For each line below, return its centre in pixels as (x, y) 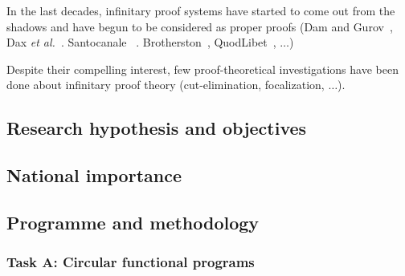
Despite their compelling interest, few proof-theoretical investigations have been (202, 69)
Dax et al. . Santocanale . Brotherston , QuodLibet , (141, 42)
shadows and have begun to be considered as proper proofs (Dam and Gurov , (200, 26)
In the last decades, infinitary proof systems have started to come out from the (201, 10)
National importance (94, 175)
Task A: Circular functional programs (131, 262)
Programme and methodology (133, 222)
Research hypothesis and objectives (157, 128)
